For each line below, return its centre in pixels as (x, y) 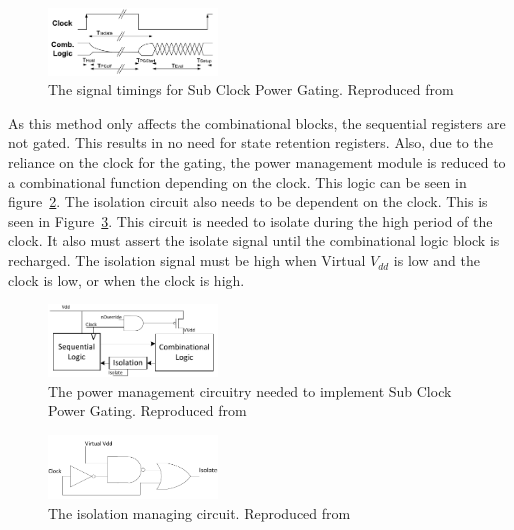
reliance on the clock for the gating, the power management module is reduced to (257, 162)
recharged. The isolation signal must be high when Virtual (187, 260)
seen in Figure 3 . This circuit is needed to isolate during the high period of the (250, 220)
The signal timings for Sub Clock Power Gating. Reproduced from (251, 89)
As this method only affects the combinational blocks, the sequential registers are (257, 122)
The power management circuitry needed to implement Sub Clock (250, 390)
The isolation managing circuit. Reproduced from (199, 512)
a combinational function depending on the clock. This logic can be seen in (237, 181)
